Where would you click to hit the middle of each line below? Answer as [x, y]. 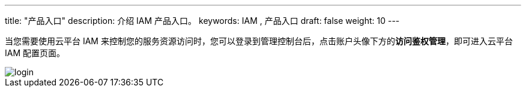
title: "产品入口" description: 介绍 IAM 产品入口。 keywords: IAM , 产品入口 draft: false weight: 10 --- [202, 21]
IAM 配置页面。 [35, 53]
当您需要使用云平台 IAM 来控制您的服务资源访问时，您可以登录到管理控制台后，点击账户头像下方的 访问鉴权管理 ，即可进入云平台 [259, 41]
